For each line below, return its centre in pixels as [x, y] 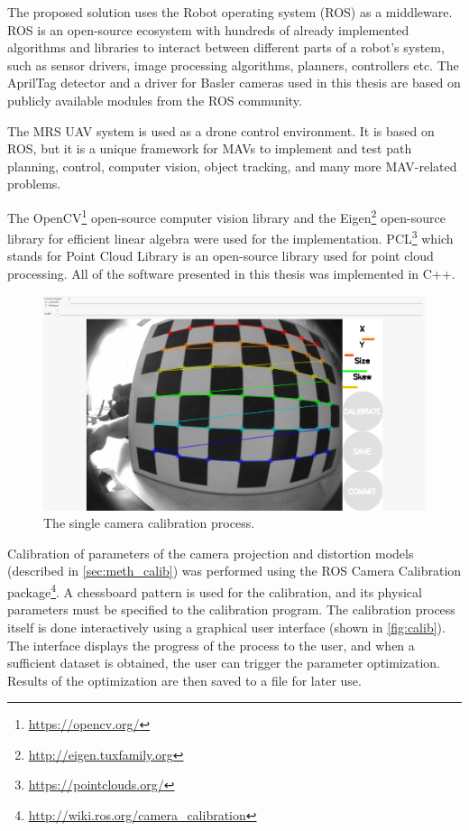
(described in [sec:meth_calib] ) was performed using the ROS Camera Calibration [234, 571]
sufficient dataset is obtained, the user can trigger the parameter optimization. [224, 663]
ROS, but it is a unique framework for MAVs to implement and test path [210, 148]
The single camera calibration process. [149, 523]
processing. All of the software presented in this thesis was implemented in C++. [231, 274]
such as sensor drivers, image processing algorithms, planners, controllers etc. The [233, 65]
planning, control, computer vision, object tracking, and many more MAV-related [232, 166]
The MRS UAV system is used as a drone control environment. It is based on [221, 130]
